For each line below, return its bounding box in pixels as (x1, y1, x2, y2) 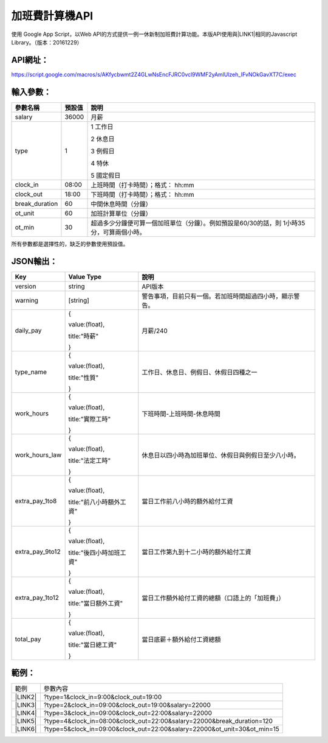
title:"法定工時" (68, 456, 111, 465)
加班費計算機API (11, 9, 94, 23)
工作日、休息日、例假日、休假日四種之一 (142, 368, 258, 376)
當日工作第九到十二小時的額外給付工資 (142, 548, 251, 556)
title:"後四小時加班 (68, 548, 120, 557)
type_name (15, 367, 47, 376)
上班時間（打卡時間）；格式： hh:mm (91, 180, 194, 189)
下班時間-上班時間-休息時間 (142, 409, 221, 418)
